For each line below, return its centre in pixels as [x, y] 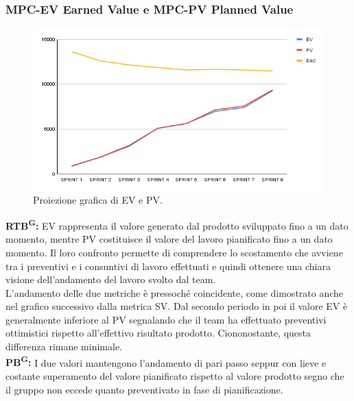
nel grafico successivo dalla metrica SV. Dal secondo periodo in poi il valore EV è [177, 306]
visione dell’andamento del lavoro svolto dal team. [111, 279]
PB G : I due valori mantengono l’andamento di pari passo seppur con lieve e [166, 361]
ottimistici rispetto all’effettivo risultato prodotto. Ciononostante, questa [158, 333]
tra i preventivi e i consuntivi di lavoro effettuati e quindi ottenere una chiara [168, 266]
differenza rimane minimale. [64, 347]
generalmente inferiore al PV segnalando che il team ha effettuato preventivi [166, 319]
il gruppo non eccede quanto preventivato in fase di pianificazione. [144, 389]
